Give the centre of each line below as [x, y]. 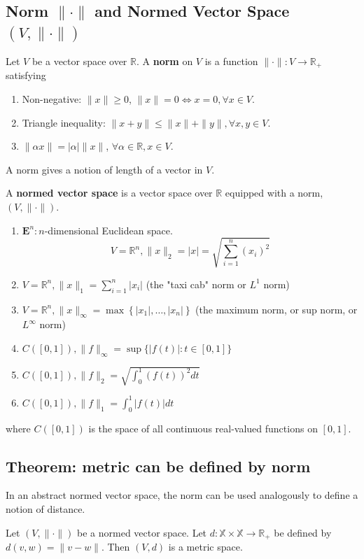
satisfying [26, 75]
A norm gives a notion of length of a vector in [104, 169]
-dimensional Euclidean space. [108, 230]
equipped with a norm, [274, 193]
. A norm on [164, 61]
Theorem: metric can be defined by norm [158, 466]
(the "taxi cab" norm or [196, 284]
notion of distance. [45, 508]
